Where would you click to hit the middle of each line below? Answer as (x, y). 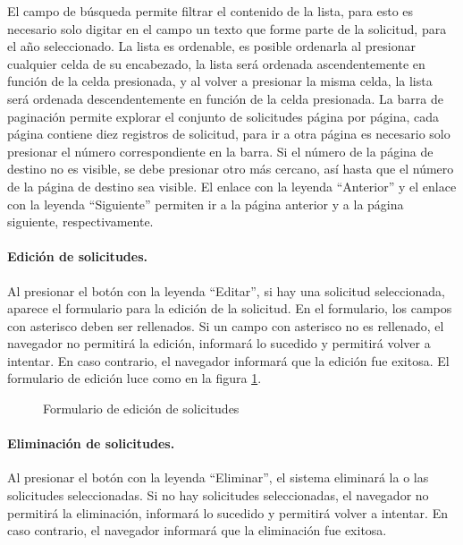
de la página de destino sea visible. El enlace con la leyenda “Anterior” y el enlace (232, 186)
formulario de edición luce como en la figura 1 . (135, 378)
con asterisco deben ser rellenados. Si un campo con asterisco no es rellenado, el (226, 325)
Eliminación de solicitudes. (91, 443)
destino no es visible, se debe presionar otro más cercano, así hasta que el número (231, 169)
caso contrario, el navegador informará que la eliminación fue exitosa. (197, 530)
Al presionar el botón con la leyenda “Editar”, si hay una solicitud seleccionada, (226, 290)
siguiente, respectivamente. (80, 221)
